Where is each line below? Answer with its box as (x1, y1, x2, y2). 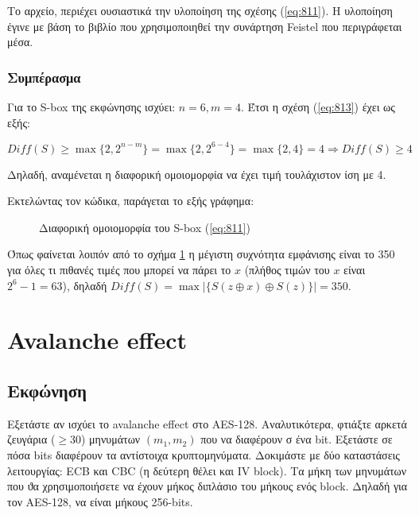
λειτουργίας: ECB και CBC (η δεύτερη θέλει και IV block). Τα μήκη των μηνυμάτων (7, 462, 407, 478)
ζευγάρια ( (7, 431, 56, 447)
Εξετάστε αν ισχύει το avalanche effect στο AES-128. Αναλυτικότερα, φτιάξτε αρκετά (7, 415, 407, 432)
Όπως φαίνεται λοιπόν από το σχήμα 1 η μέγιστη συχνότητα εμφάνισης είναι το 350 (7, 246, 395, 262)
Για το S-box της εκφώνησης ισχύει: (7, 99, 176, 114)
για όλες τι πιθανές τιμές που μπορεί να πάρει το (7, 261, 231, 278)
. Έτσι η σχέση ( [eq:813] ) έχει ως (240, 99, 395, 114)
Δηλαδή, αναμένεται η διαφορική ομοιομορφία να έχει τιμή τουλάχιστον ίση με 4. (7, 165, 386, 182)
